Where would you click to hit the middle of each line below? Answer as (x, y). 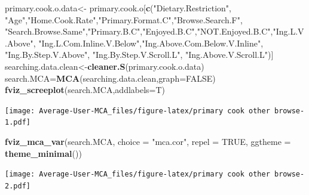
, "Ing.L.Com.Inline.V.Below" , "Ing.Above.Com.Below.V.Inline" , (148, 43)
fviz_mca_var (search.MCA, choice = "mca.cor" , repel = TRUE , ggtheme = (148, 142)
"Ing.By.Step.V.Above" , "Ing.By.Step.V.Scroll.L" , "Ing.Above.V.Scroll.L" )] (139, 55)
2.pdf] (18, 186)
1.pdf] (18, 123)
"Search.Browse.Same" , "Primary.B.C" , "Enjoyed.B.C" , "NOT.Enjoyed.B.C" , (139, 31)
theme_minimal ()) (43, 153)
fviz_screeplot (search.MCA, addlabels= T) (85, 90)
